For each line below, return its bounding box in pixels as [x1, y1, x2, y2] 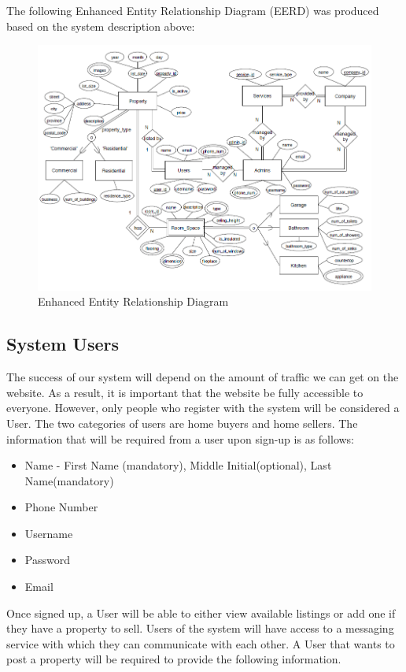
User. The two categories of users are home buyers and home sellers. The [6, 414, 358, 431]
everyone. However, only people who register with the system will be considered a [6, 399, 400, 416]
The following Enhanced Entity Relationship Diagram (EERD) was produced [6, 2, 379, 18]
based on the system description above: [6, 17, 195, 34]
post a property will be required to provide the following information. [6, 651, 341, 667]
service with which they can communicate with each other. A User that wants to [6, 635, 395, 652]
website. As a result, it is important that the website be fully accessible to [6, 384, 364, 400]
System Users [6, 332, 119, 356]
